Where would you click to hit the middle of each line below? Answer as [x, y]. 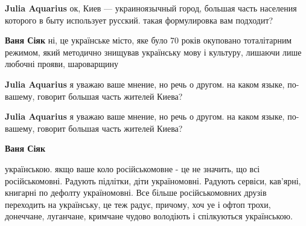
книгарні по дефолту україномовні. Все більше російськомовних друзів [136, 192]
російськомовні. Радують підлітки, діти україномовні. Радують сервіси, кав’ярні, [153, 180]
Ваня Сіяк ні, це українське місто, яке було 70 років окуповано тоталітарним [148, 40]
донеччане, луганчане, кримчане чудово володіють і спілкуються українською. [149, 216]
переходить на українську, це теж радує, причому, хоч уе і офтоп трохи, [138, 204]
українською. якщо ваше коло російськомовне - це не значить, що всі [132, 168]
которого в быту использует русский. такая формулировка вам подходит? [139, 20]
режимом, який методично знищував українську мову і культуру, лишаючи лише [153, 52]
